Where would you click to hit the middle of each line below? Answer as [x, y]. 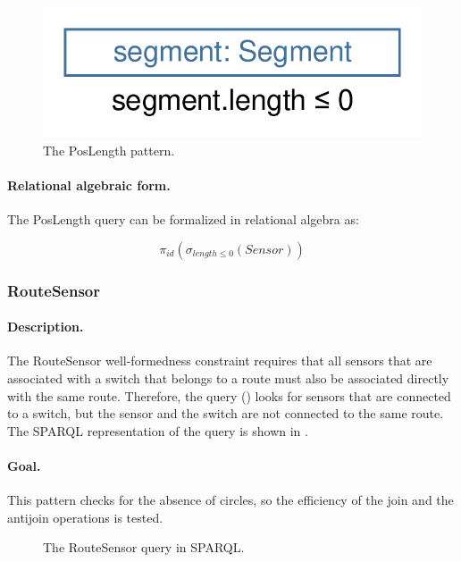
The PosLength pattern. [109, 150]
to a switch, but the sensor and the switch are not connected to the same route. [226, 413]
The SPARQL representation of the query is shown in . [158, 430]
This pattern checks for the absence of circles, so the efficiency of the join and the [230, 500]
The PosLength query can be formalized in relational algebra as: [183, 219]
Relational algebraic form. [89, 185]
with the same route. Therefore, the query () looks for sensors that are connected [229, 395]
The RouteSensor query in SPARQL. [144, 547]
